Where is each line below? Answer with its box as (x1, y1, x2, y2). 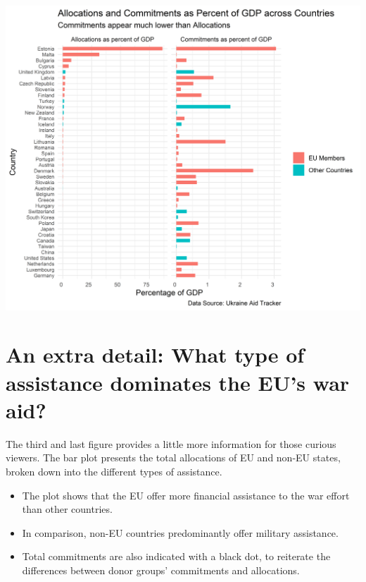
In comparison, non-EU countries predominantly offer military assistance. (22, 525, 339, 540)
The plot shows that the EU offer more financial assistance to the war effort (22, 487, 350, 502)
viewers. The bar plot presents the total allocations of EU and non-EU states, (6, 450, 341, 465)
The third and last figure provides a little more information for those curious (6, 436, 336, 451)
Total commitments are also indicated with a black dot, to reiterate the (22, 549, 331, 564)
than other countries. (22, 502, 113, 516)
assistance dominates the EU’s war (6, 368, 350, 396)
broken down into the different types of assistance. (6, 463, 222, 478)
